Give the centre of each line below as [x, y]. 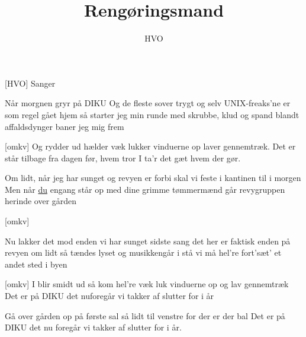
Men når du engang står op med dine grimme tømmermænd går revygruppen [145, 189]
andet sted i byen [36, 264]
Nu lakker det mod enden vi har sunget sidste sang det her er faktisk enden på [148, 241]
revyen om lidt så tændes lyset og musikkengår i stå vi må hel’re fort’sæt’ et [143, 252]
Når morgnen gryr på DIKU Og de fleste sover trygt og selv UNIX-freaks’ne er [148, 103]
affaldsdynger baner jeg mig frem [65, 126]
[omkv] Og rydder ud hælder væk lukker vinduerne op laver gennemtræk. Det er [150, 146]
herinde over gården [41, 201]
